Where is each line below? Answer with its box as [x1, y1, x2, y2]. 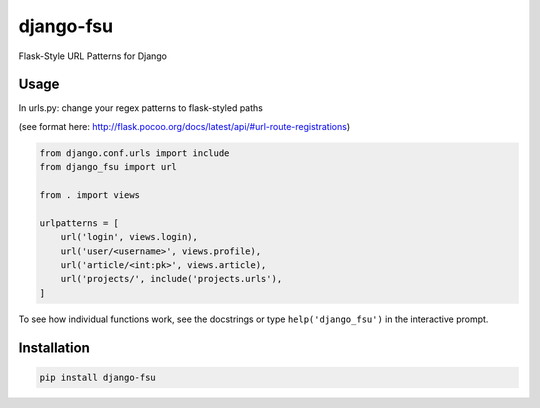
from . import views [39, 190, 140, 200]
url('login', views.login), [60, 231, 199, 243]
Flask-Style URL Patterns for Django [18, 50, 167, 62]
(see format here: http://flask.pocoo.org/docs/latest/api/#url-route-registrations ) [18, 120, 350, 132]
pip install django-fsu [39, 371, 157, 383]
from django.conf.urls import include [39, 147, 230, 159]
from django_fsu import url [39, 161, 177, 173]
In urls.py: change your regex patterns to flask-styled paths [18, 102, 264, 114]
